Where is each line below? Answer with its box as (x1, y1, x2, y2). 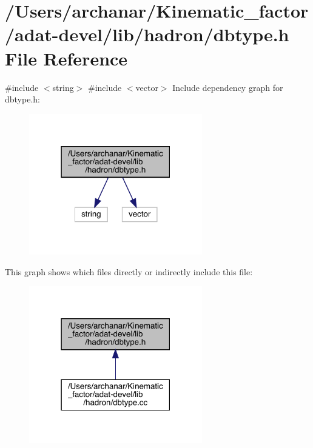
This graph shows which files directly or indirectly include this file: (5, 265, 253, 278)
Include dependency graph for (172, 81, 283, 93)
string (52, 81, 74, 93)
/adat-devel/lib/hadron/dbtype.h (5, 22, 289, 47)
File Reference (5, 45, 128, 70)
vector (135, 81, 158, 93)
